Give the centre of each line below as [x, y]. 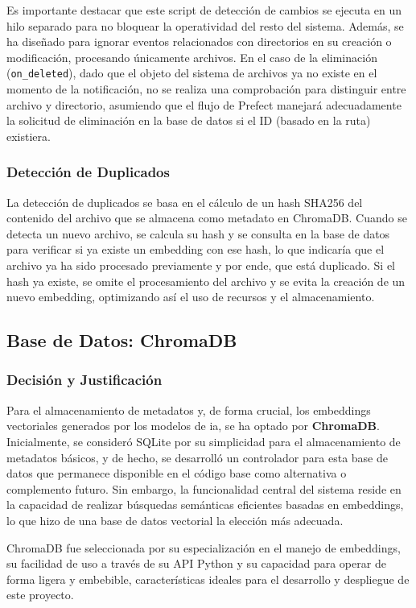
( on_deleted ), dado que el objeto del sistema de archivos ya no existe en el [192, 73]
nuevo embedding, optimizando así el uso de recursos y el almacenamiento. [191, 297]
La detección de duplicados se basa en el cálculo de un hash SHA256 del [185, 202]
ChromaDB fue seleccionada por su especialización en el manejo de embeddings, [204, 547]
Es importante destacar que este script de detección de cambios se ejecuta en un [204, 10]
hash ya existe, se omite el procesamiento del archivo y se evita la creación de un [206, 281]
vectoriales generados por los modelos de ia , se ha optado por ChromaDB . [193, 426]
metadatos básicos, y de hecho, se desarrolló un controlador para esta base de [197, 457]
